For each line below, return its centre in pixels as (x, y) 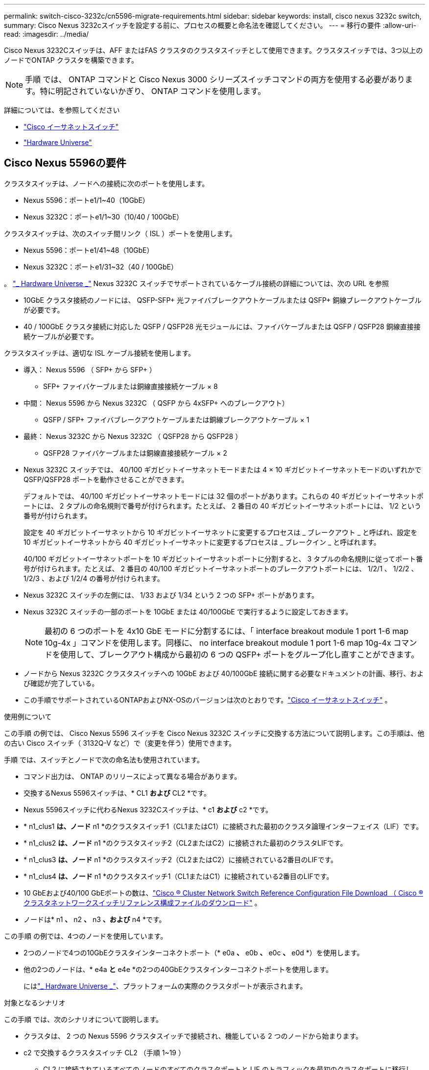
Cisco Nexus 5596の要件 (65, 163)
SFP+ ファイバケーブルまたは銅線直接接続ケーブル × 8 (131, 386)
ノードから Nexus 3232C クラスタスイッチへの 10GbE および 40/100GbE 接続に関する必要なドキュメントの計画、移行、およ (224, 673)
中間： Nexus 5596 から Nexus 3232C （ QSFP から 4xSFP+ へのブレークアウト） (156, 403)
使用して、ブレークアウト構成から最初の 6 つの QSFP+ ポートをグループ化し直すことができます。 (240, 654)
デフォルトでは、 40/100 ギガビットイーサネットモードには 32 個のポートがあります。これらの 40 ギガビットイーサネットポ (224, 496)
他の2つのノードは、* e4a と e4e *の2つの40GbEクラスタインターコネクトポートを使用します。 (178, 969)
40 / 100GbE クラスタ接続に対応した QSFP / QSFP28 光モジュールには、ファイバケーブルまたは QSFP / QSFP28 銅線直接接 (222, 326)
